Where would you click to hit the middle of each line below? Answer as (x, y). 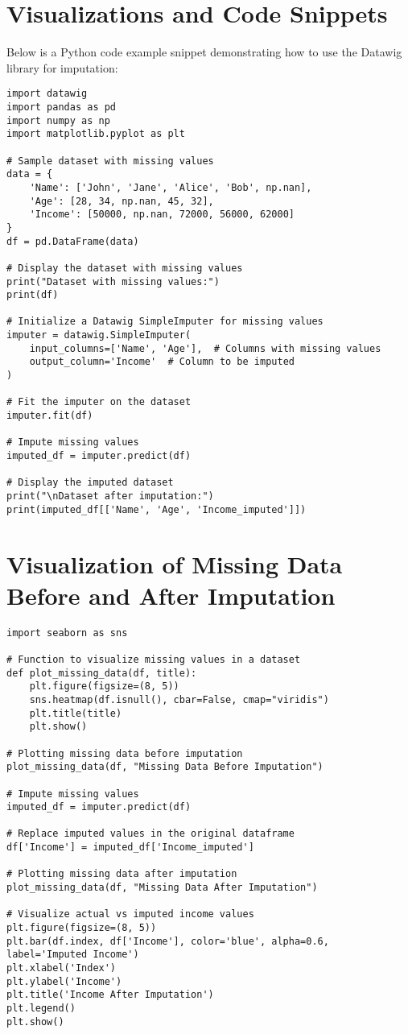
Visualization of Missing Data (175, 563)
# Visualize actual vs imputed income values (130, 914)
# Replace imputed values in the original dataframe (150, 834)
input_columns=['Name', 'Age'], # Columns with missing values (205, 348)
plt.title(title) (76, 713)
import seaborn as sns (67, 633)
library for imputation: (62, 67)
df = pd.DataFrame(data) (73, 241)
